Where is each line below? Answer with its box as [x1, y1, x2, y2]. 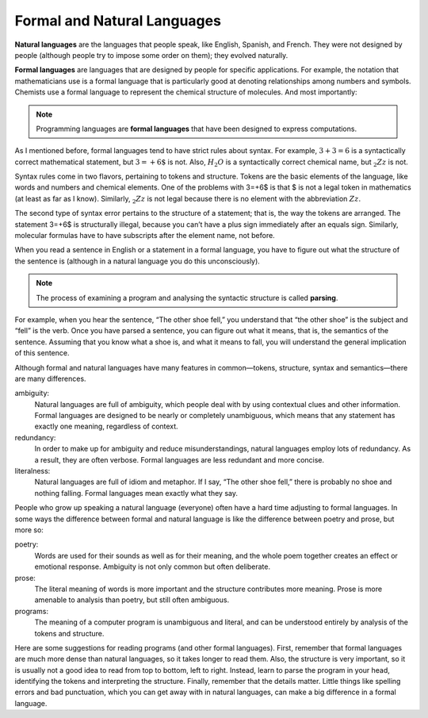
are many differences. [14, 374, 86, 383]
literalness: [14, 467, 51, 476]
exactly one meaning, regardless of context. [34, 421, 178, 432]
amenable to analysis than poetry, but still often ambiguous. [34, 595, 230, 605]
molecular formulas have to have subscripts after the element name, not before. [14, 231, 275, 240]
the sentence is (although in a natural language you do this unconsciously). [14, 256, 261, 266]
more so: [14, 525, 44, 535]
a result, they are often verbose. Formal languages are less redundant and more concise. [34, 455, 325, 464]
